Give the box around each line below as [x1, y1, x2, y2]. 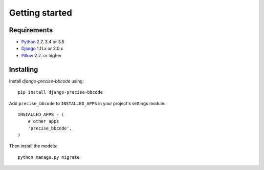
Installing [9, 65, 39, 73]
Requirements [9, 26, 53, 34]
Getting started [9, 7, 72, 18]
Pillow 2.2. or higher [21, 52, 62, 58]
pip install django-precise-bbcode [18, 89, 103, 95]
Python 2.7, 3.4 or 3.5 [21, 39, 65, 45]
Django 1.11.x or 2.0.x [21, 45, 64, 51]
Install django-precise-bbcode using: [9, 78, 84, 84]
